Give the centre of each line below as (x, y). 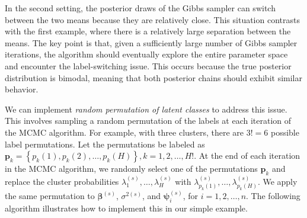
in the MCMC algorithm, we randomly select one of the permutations (131, 169)
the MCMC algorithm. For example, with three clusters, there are (124, 132)
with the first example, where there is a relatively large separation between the (148, 31)
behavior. (22, 89)
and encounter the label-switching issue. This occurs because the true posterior (148, 65)
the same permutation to (50, 196)
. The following (273, 196)
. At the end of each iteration (247, 156)
